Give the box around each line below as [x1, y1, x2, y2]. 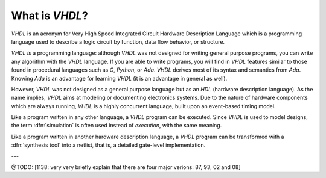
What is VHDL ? [11, 9, 89, 22]
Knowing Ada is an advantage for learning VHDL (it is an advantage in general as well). [11, 75, 228, 82]
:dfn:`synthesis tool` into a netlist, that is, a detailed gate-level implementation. [11, 141, 206, 149]
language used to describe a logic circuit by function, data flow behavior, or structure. [11, 38, 225, 45]
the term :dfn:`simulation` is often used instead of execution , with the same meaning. [11, 122, 222, 129]
